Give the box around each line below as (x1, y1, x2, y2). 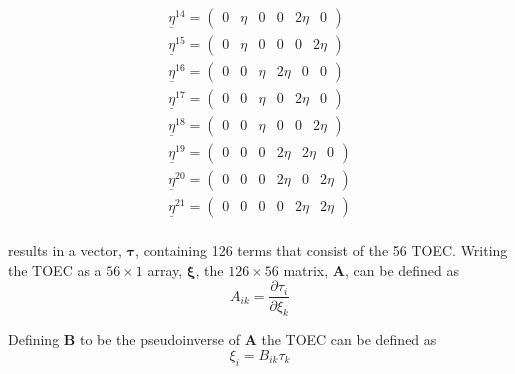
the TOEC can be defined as (261, 329, 437, 350)
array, (147, 259, 183, 280)
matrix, (283, 259, 329, 280)
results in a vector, (8, 240, 122, 261)
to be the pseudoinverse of (79, 329, 240, 350)
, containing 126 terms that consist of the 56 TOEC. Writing (135, 240, 508, 261)
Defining (8, 329, 60, 350)
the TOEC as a (8, 259, 102, 280)
